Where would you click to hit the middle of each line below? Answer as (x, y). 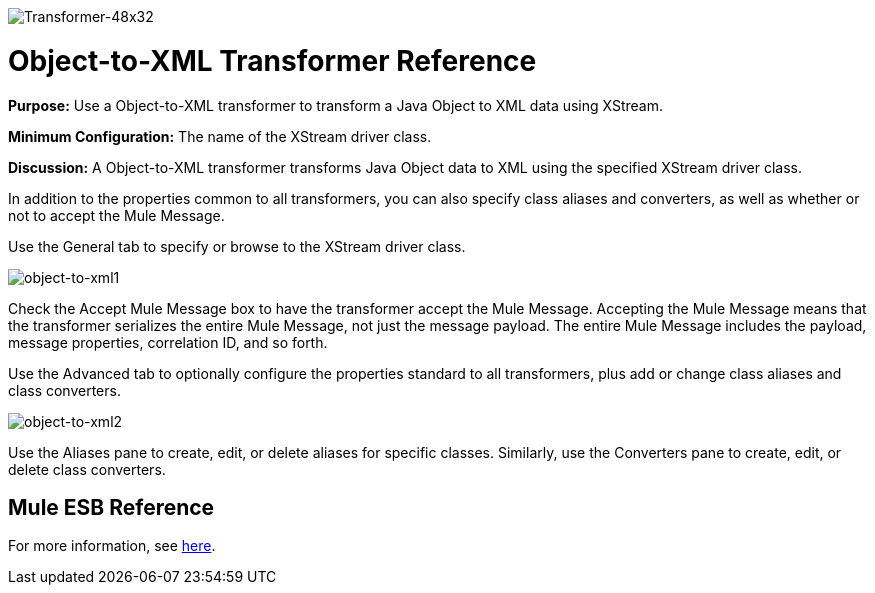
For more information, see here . (112, 546)
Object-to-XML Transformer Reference (272, 60)
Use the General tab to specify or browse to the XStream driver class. (237, 246)
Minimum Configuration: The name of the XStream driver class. (220, 136)
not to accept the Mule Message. (116, 215)
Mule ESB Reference (111, 507)
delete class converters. (87, 469)
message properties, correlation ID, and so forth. (168, 342)
